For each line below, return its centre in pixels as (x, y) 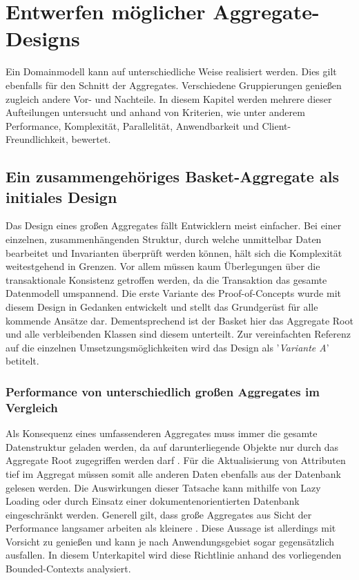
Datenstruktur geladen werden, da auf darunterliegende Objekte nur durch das (172, 446)
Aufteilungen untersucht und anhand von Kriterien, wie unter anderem (155, 112)
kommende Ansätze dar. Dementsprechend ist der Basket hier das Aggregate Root (179, 320)
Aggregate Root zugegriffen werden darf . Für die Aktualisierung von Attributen (176, 460)
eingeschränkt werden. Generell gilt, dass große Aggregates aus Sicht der (159, 514)
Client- (276, 125)
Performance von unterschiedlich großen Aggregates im (163, 391)
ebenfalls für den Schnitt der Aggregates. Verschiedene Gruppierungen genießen (174, 85)
